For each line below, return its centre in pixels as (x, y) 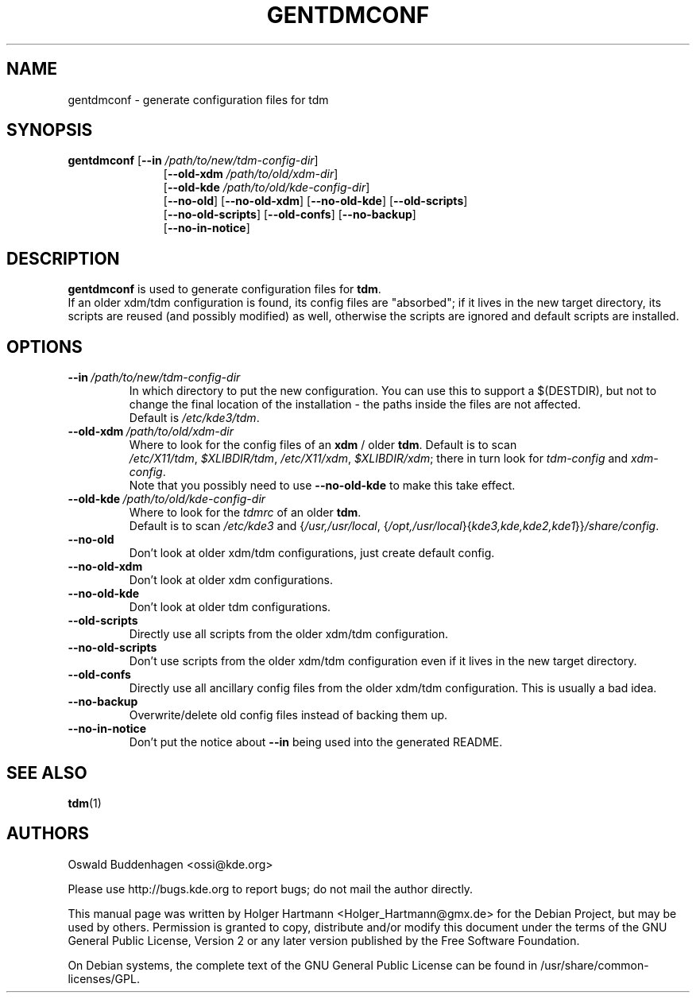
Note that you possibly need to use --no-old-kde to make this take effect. (322, 486)
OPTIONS (44, 347)
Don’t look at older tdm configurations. (230, 607)
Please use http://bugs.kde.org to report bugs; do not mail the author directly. (271, 889)
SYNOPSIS (50, 130)
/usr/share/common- (595, 965)
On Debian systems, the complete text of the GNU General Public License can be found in (303, 965)
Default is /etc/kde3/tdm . (194, 418)
